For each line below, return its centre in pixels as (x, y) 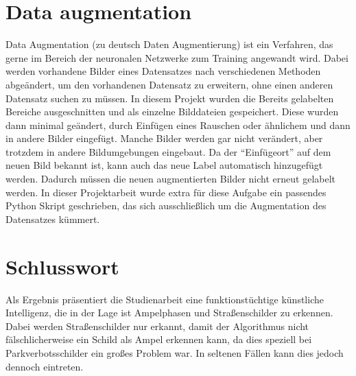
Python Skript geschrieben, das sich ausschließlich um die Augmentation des (166, 205)
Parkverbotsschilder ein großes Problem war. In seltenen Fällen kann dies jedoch (175, 352)
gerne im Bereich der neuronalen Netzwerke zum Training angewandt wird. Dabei (177, 57)
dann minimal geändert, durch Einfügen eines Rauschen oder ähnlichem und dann (178, 125)
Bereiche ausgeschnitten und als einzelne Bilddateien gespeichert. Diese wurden (172, 111)
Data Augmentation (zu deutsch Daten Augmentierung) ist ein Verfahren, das (169, 44)
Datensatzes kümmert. (53, 219)
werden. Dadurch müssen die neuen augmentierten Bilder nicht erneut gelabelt (171, 179)
